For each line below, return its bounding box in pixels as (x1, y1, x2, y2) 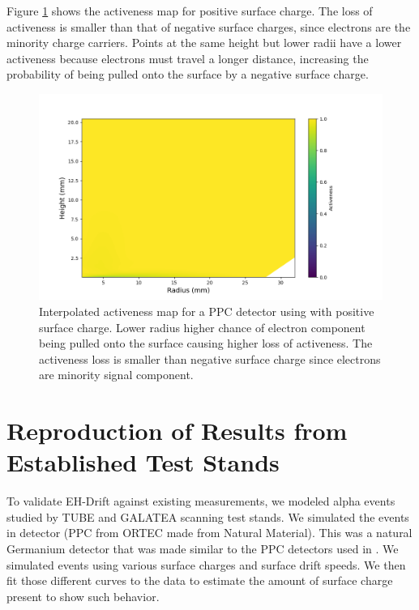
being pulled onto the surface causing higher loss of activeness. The (39, 335, 373, 352)
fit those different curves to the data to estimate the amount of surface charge (6, 572, 393, 589)
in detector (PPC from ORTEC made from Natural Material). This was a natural (6, 524, 413, 541)
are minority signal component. (39, 366, 194, 383)
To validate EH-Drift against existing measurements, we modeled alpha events (6, 493, 395, 510)
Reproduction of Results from (6, 414, 348, 447)
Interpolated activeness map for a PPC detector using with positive (39, 302, 374, 319)
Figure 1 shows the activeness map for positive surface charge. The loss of (6, 2, 373, 19)
